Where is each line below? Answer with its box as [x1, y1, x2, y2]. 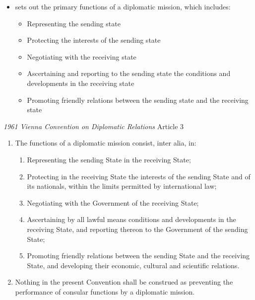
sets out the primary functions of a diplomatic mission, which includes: [15, 1, 231, 11]
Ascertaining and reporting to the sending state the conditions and [27, 68, 231, 78]
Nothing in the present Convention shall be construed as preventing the [15, 277, 233, 287]
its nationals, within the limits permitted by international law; [27, 181, 217, 191]
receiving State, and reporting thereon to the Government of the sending [27, 224, 248, 234]
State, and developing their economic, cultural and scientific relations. [27, 260, 240, 270]
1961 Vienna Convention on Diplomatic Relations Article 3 [3, 121, 184, 131]
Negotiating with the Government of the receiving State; [27, 197, 199, 208]
